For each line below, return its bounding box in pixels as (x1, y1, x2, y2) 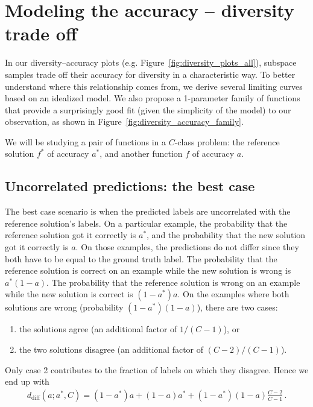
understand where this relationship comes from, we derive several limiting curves (5, 80, 303, 92)
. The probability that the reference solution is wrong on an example (46, 276, 300, 288)
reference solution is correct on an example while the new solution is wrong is (5, 264, 291, 277)
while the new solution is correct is (5, 288, 133, 300)
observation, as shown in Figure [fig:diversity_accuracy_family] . (5, 115, 244, 128)
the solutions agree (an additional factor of (19, 323, 177, 335)
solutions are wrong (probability (5, 301, 124, 314)
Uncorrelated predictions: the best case (5, 177, 255, 195)
